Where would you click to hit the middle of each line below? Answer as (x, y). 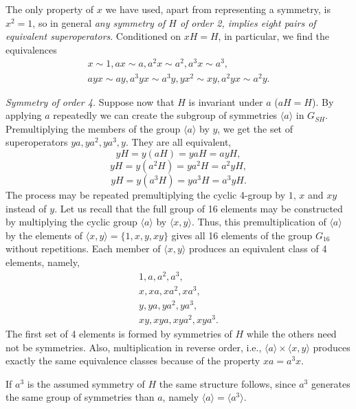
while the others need (291, 333)
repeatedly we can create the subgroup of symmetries (165, 115)
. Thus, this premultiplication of (259, 222)
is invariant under (226, 101)
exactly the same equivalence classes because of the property (133, 361)
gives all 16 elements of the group (242, 235)
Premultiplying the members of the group (93, 128)
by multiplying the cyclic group (71, 222)
